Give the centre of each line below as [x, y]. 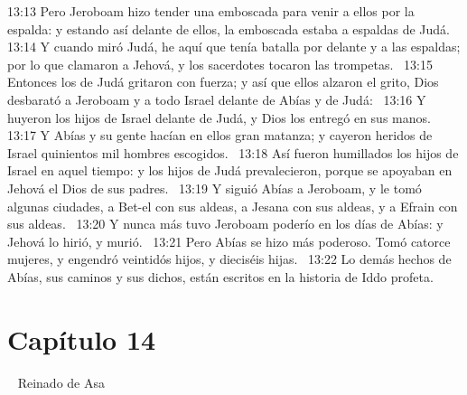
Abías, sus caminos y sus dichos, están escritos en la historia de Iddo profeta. [220, 276]
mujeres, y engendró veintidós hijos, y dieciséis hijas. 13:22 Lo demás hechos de [229, 259]
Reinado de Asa [61, 382]
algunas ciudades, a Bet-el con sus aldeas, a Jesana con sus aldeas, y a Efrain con [233, 206]
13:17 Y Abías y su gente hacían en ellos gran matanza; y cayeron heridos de [220, 135]
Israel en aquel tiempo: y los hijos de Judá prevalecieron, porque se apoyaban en [230, 170]
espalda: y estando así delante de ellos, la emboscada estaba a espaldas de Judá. [229, 28]
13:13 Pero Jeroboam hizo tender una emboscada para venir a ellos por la [211, 11]
